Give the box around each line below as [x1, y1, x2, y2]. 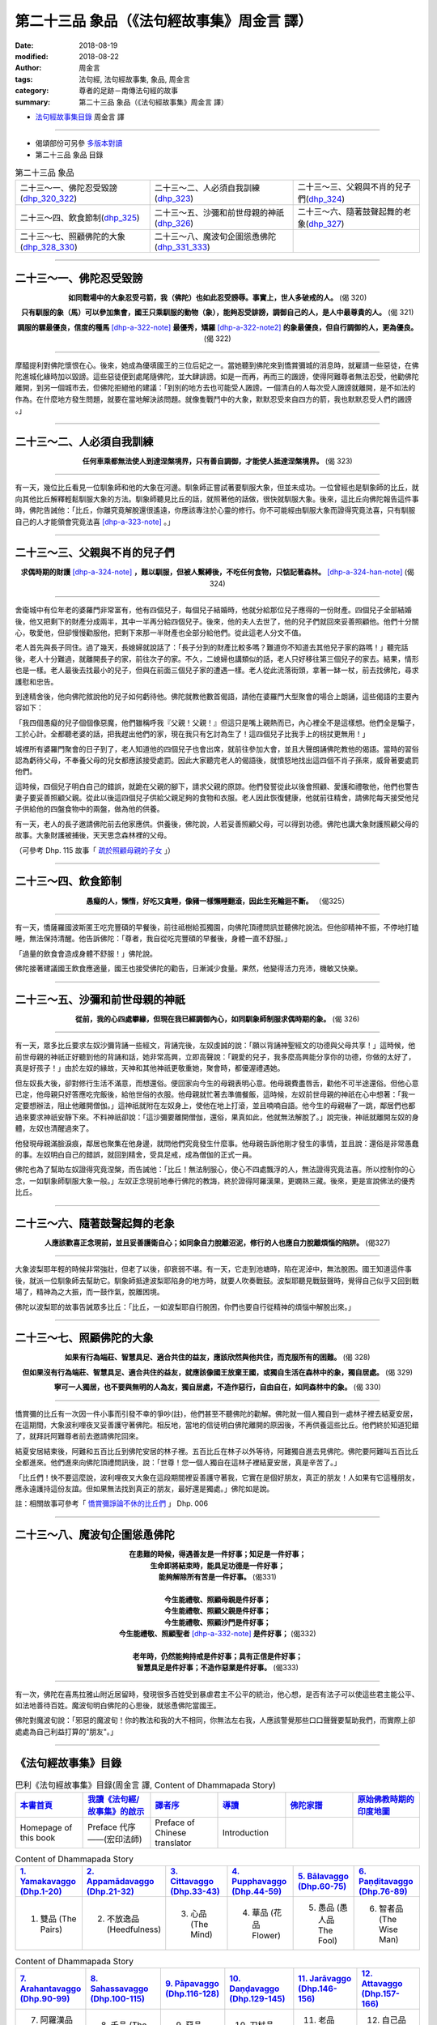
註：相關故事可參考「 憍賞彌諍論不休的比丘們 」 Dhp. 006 [15, 1498, 209, 1508]
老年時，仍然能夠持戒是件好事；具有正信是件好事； [132, 1651, 303, 1660]
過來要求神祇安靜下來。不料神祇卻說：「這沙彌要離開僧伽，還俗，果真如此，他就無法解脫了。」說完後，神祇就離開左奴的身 [15, 1112, 419, 1122]
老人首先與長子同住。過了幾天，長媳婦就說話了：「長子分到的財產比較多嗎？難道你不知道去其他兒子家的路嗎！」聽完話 [15, 642, 409, 652]
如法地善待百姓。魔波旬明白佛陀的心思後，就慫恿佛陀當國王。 [15, 1700, 221, 1710]
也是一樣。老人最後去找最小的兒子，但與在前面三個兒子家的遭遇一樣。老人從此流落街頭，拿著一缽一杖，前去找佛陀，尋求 [15, 665, 419, 676]
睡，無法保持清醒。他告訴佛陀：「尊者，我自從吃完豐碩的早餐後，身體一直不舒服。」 [15, 934, 291, 944]
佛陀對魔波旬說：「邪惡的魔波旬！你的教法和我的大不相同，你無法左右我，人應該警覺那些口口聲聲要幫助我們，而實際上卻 [15, 1716, 416, 1725]
